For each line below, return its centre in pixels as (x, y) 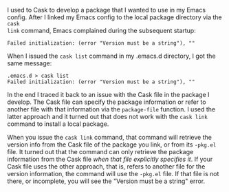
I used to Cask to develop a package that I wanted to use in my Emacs (107, 10)
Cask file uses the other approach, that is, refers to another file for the (106, 167)
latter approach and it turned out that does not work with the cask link (107, 117)
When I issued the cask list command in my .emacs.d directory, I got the (111, 56)
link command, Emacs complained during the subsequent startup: (101, 31)
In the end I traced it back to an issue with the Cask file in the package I (108, 95)
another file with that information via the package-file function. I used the (111, 109)
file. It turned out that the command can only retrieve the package (100, 152)
